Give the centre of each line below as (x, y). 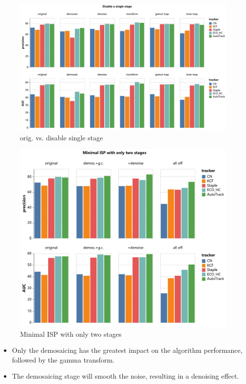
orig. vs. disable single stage (62, 137)
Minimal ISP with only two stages (71, 334)
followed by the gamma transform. (63, 359)
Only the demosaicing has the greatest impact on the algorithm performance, (127, 350)
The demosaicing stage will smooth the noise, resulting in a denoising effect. (125, 376)
